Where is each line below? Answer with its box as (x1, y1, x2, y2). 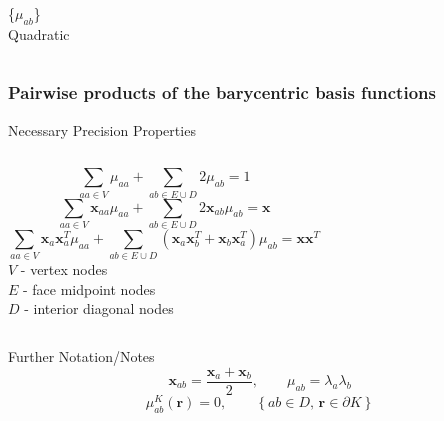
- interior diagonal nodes (24, 298, 174, 319)
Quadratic (8, 23, 70, 44)
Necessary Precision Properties (8, 119, 196, 140)
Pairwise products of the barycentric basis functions (8, 80, 436, 105)
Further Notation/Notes (8, 345, 155, 366)
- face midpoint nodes (23, 278, 156, 299)
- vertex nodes (20, 259, 108, 280)
